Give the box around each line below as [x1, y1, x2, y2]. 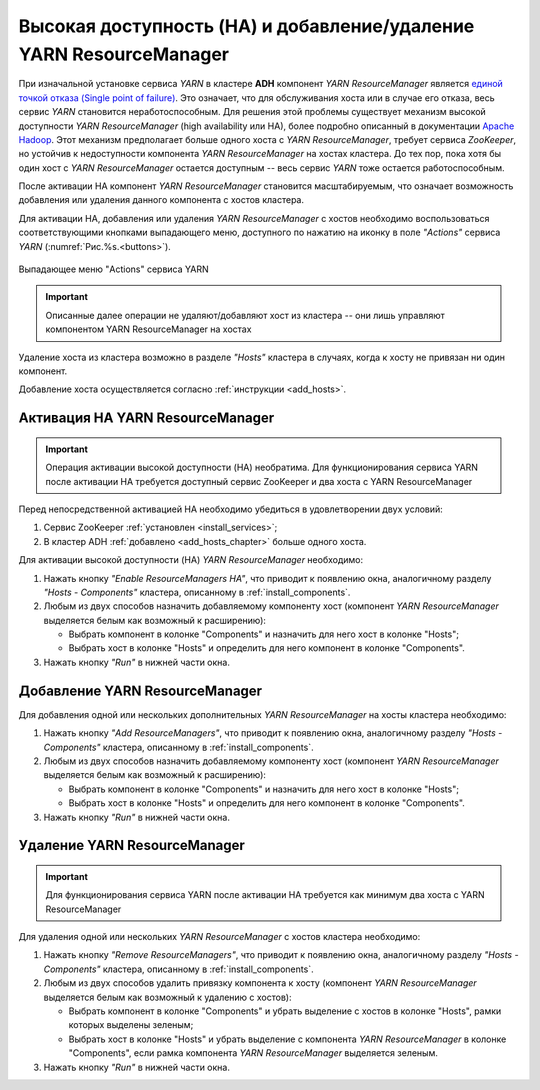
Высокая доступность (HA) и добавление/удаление [18, 15, 475, 37]
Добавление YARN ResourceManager [18, 682, 263, 699]
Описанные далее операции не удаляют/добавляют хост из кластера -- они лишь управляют [45, 309, 445, 321]
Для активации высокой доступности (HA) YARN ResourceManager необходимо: [18, 554, 364, 566]
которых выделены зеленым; [68, 1019, 194, 1031]
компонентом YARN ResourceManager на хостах [45, 323, 252, 335]
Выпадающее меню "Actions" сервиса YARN [18, 263, 209, 275]
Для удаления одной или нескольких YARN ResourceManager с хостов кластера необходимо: [18, 931, 421, 943]
